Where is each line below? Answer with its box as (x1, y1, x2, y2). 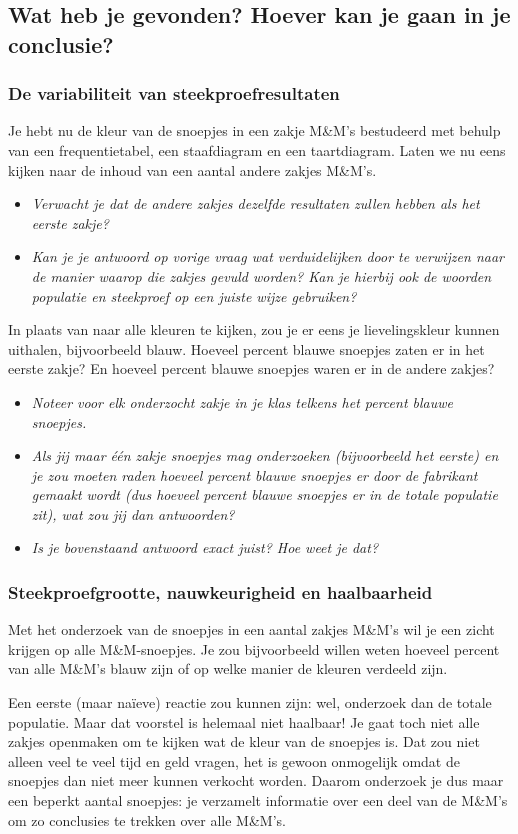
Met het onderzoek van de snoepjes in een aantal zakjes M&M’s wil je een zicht (8, 619, 495, 640)
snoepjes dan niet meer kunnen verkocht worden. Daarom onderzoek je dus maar (8, 770, 504, 791)
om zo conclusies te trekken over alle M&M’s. (8, 809, 286, 830)
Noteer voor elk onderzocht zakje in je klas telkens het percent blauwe (31, 391, 453, 412)
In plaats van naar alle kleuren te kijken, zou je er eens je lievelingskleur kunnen (8, 319, 500, 340)
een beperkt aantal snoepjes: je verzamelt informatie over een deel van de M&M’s (8, 790, 508, 811)
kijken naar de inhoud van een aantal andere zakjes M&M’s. (8, 159, 377, 180)
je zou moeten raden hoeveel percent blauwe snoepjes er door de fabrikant (31, 464, 478, 485)
